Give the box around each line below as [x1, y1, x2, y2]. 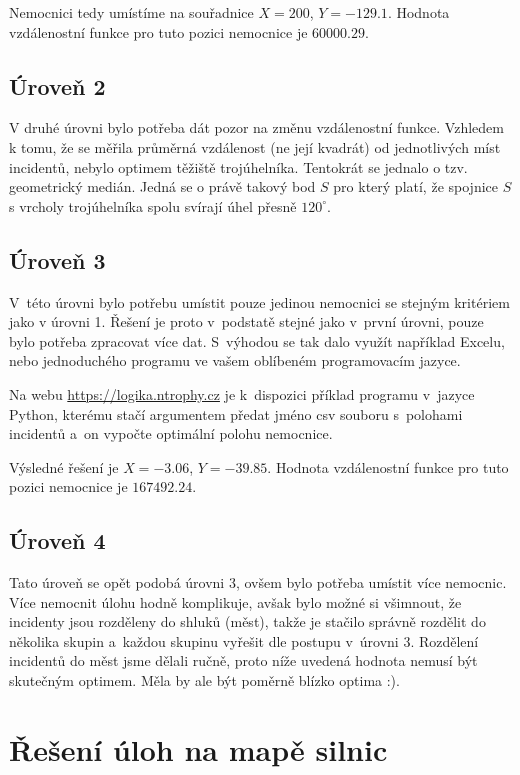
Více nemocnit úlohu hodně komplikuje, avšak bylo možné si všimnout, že [9, 591, 462, 612]
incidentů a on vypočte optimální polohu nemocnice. [9, 423, 333, 444]
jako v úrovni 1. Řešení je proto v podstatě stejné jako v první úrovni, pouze [9, 311, 484, 332]
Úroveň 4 [9, 525, 106, 556]
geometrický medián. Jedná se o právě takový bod [9, 176, 316, 197]
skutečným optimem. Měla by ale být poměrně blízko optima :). [9, 670, 400, 691]
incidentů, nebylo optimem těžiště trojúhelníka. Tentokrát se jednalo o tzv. [9, 156, 468, 177]
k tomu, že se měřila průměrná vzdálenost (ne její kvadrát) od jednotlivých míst [9, 136, 501, 157]
